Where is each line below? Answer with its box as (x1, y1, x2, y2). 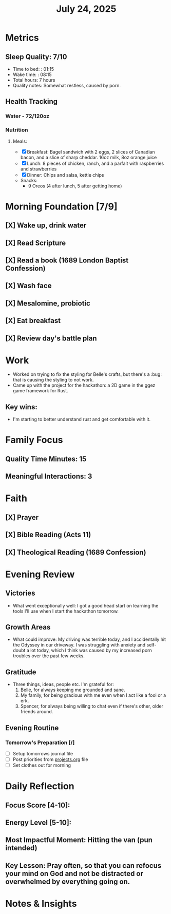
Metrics (5, 32, 40, 44)
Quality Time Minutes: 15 (5, 454, 87, 463)
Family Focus (5, 434, 63, 446)
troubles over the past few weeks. (12, 653, 85, 659)
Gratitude (5, 668, 37, 676)
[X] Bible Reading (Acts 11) (5, 530, 91, 539)
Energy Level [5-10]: (5, 818, 72, 827)
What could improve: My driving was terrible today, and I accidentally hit (12, 636, 166, 642)
